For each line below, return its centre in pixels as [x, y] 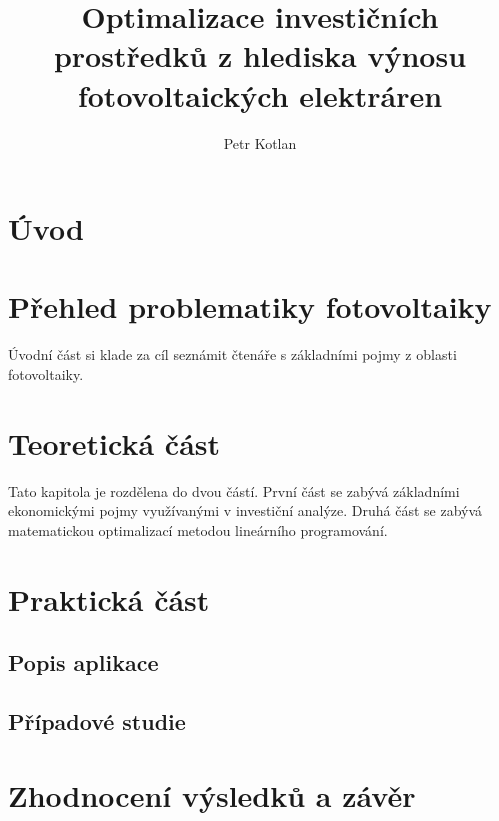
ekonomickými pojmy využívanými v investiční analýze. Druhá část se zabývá [245, 510]
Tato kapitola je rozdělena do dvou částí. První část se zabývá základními [234, 490]
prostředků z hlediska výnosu [260, 55]
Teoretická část [114, 442]
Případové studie [97, 721]
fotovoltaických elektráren [260, 94]
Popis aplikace [83, 662]
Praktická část [109, 598]
